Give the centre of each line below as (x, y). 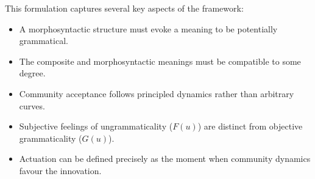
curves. (32, 105)
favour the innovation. (60, 170)
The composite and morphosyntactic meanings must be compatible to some (160, 61)
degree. (32, 73)
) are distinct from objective (250, 126)
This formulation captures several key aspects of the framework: (124, 8)
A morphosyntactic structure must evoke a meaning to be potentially (148, 28)
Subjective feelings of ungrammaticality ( (96, 126)
